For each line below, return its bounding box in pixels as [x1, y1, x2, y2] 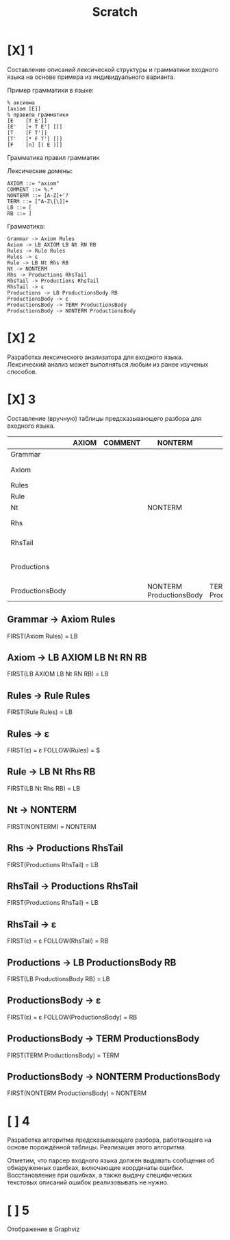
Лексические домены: [7, 166, 73, 175]
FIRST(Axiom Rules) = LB [7, 632, 78, 640]
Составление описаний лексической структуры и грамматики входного [7, 65, 219, 73]
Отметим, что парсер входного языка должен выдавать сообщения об [7, 1156, 215, 1164]
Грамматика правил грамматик [7, 153, 100, 161]
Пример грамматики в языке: [7, 86, 94, 94]
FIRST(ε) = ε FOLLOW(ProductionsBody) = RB [7, 1013, 138, 1021]
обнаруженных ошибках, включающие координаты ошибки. [7, 1164, 184, 1172]
